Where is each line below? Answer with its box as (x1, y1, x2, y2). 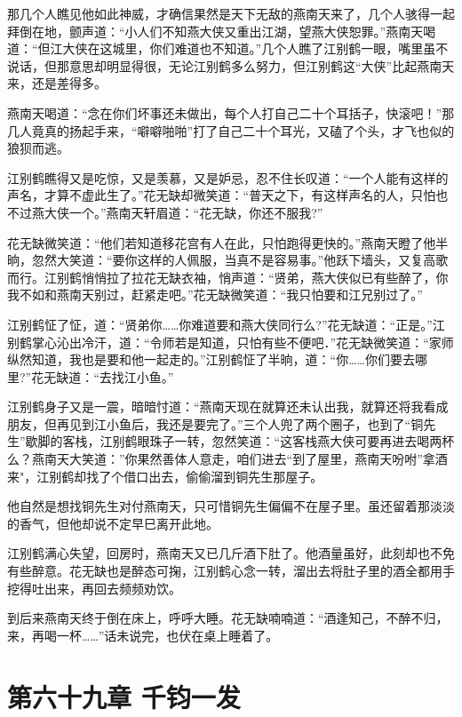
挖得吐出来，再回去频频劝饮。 (7, 578, 181, 597)
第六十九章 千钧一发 (7, 678, 241, 714)
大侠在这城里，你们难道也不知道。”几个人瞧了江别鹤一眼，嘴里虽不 (62, 39, 449, 58)
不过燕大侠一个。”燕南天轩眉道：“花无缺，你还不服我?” (7, 203, 323, 221)
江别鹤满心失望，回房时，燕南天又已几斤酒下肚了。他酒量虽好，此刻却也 (7, 544, 430, 562)
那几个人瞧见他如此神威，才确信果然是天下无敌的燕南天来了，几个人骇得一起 (7, 4, 455, 22)
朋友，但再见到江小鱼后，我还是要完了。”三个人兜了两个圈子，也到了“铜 (7, 414, 424, 433)
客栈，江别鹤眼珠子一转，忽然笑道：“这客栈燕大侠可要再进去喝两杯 (62, 432, 455, 450)
